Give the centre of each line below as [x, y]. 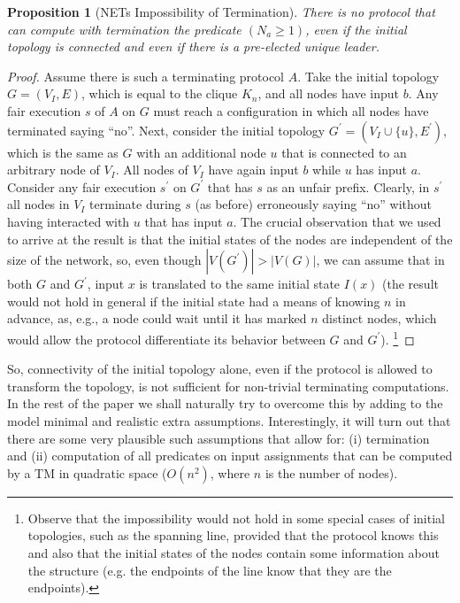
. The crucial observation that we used [337, 221]
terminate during [135, 204]
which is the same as [63, 152]
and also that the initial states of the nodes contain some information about [234, 552]
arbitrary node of [54, 170]
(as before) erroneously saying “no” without [314, 204]
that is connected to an [344, 152]
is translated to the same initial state [240, 284]
